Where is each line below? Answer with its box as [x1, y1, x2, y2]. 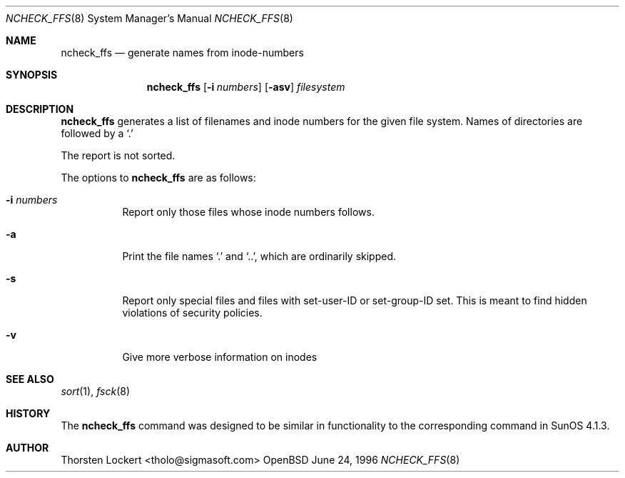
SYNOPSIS [6, 69, 58, 81]
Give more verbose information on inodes [122, 351, 317, 363]
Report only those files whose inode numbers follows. [122, 206, 375, 218]
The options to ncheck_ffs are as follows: [61, 171, 256, 184]
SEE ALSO [6, 373, 54, 385]
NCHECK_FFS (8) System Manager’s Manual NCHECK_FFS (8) [6, 12, 293, 24]
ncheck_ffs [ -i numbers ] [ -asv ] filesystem [146, 81, 345, 93]
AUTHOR [6, 442, 49, 454]
